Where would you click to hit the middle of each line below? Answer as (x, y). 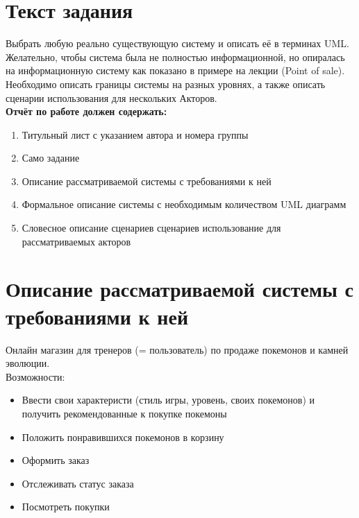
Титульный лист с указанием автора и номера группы (135, 134)
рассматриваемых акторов (76, 241)
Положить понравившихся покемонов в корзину (123, 437)
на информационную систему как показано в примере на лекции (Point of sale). (175, 70)
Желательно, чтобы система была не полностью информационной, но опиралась (175, 57)
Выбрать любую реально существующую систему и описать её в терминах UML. (177, 43)
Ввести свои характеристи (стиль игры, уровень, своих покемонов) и (168, 400)
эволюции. (28, 363)
